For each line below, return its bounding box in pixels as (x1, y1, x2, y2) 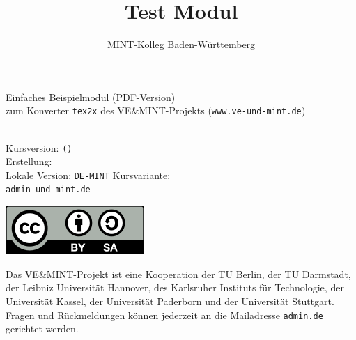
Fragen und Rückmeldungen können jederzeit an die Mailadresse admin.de (6, 307, 323, 322)
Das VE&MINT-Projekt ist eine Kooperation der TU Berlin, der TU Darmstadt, (6, 266, 351, 281)
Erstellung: (6, 154, 52, 169)
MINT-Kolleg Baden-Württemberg (107, 37, 256, 52)
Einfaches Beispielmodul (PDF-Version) (6, 89, 176, 104)
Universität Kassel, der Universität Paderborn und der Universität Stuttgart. (6, 293, 334, 308)
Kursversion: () (6, 140, 72, 155)
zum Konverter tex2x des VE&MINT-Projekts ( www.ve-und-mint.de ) (6, 103, 306, 118)
